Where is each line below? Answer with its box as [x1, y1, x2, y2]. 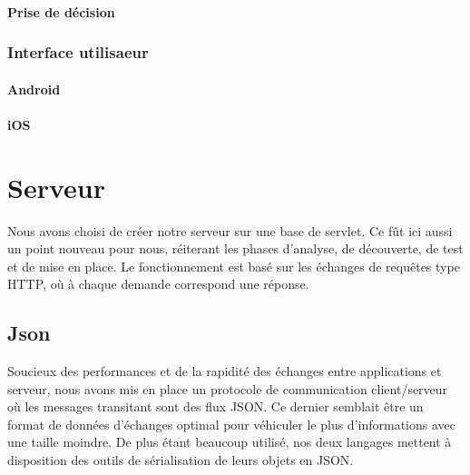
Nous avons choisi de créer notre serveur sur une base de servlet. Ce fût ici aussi [7, 221, 453, 240]
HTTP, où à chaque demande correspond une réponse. [7, 274, 309, 293]
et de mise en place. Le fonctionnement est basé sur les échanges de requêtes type [7, 256, 460, 275]
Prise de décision [7, 2, 115, 21]
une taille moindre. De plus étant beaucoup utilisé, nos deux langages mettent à [7, 432, 452, 451]
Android [7, 79, 61, 98]
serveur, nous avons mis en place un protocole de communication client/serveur [7, 379, 448, 398]
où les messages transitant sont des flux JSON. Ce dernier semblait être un [7, 397, 424, 416]
